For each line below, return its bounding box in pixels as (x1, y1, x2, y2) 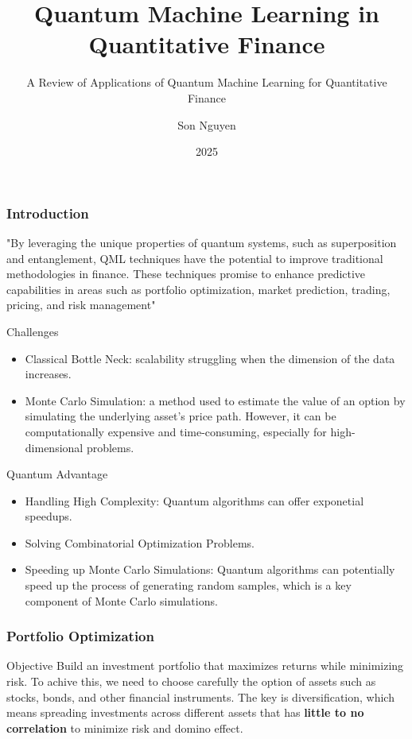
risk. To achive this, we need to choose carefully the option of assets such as (6, 673, 376, 690)
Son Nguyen (177, 116, 236, 133)
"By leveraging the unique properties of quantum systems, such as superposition (6, 234, 397, 250)
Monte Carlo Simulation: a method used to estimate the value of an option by (25, 392, 406, 408)
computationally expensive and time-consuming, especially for (25, 423, 327, 439)
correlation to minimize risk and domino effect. (6, 719, 243, 736)
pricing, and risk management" (6, 296, 156, 313)
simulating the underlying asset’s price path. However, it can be (25, 408, 336, 424)
